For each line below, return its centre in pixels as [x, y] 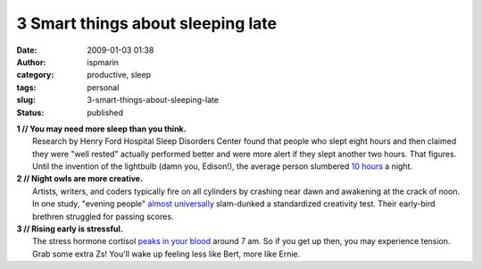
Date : [27, 50]
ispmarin [103, 62]
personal [103, 87]
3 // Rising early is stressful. [70, 229]
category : [35, 75]
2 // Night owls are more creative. [79, 179]
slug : [26, 100]
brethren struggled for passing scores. [103, 216]
